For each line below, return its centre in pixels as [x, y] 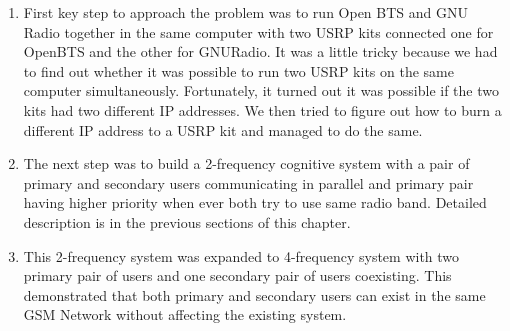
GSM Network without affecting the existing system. [185, 314]
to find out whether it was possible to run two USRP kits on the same [238, 70]
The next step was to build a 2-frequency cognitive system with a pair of [246, 163]
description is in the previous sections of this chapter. [187, 221]
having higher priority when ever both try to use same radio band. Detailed [255, 202]
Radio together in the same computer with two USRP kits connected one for [258, 31]
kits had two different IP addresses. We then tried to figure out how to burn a [262, 109]
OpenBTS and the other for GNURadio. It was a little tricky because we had [260, 51]
